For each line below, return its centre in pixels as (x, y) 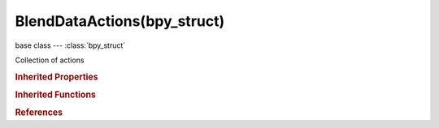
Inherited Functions (56, 95)
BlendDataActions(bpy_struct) (120, 21)
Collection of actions (50, 60)
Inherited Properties (57, 77)
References (39, 113)
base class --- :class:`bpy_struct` (70, 45)
